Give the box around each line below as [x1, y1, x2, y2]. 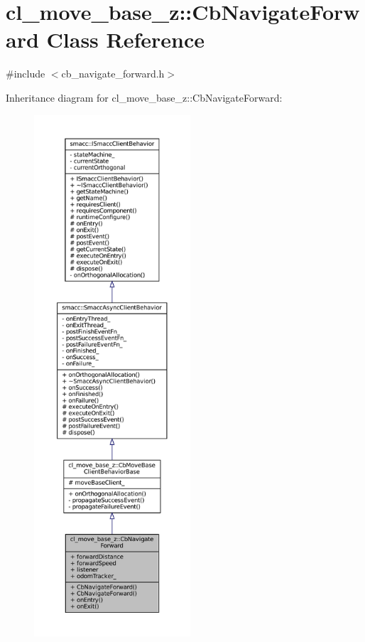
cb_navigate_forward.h [61, 66, 165, 81]
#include [6, 66, 45, 81]
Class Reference [46, 25, 205, 54]
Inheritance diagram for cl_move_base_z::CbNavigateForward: [6, 90, 283, 105]
